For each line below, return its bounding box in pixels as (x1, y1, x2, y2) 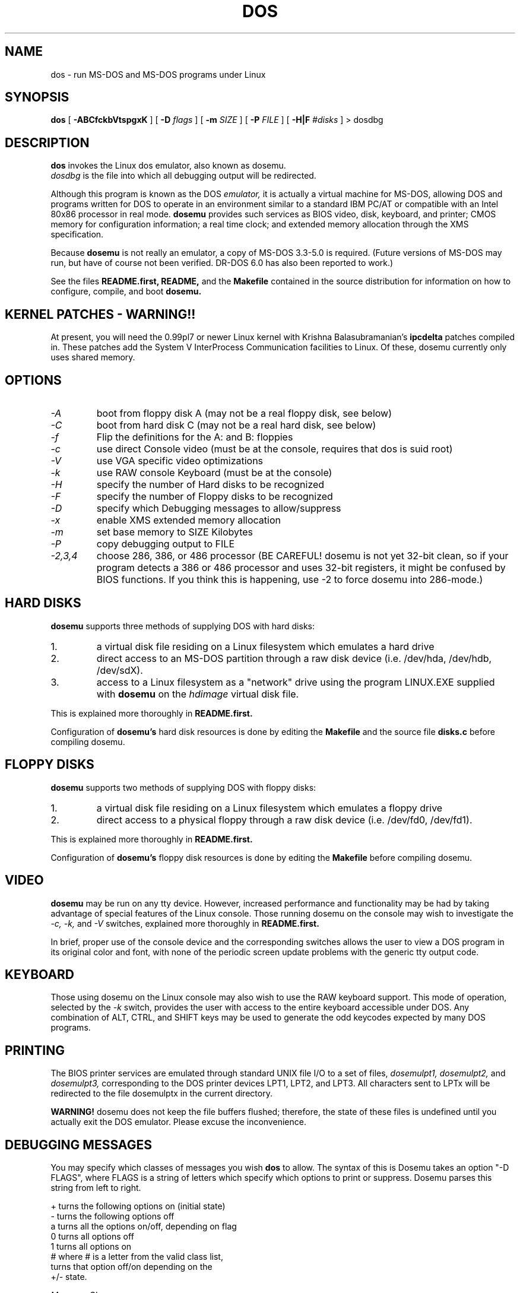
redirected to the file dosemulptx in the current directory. (50, 1088, 272, 1099)
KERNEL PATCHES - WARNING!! (5, 306, 196, 322)
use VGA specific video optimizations (96, 454, 264, 467)
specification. (50, 229, 104, 240)
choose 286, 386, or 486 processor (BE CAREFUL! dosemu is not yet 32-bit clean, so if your (96, 549, 509, 562)
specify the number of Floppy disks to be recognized (96, 490, 333, 502)
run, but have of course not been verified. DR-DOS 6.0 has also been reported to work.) (50, 258, 394, 268)
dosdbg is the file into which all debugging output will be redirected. (50, 170, 316, 181)
